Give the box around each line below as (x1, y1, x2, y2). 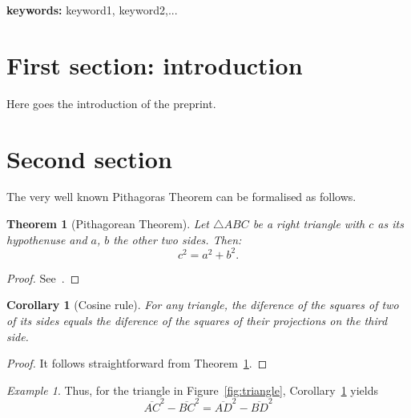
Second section (6, 142, 172, 175)
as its (377, 215, 404, 232)
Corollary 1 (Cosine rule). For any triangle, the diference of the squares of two (6, 296, 399, 313)
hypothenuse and (6, 231, 87, 247)
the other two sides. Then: (113, 231, 242, 247)
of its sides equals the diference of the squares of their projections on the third (6, 311, 388, 328)
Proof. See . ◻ (6, 269, 80, 286)
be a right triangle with (252, 215, 365, 232)
